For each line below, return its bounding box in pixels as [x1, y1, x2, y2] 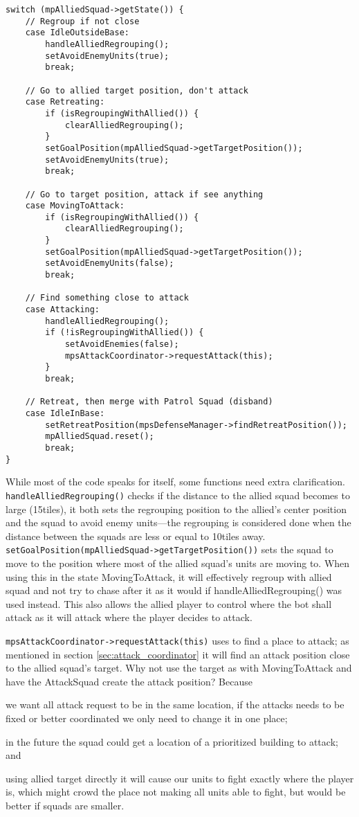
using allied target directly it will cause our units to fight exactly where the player [6, 771, 354, 785]
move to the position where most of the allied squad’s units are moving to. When [6, 555, 350, 570]
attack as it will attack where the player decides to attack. [6, 610, 252, 625]
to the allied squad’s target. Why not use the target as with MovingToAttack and [6, 661, 352, 675]
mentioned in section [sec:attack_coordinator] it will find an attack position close [6, 647, 350, 661]
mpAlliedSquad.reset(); [45, 431, 154, 442]
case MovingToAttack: [25, 201, 125, 211]
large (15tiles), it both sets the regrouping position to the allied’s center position [6, 501, 347, 516]
